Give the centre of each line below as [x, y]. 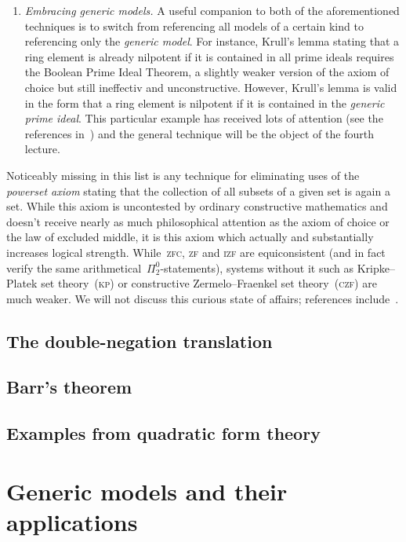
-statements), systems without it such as [257, 267]
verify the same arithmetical [74, 267]
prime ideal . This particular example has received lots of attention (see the [204, 118]
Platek [22, 283]
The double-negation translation [140, 341]
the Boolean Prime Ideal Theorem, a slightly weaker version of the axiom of [207, 72]
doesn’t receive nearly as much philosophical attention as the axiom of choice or [198, 221]
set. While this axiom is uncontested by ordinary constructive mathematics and [197, 206]
